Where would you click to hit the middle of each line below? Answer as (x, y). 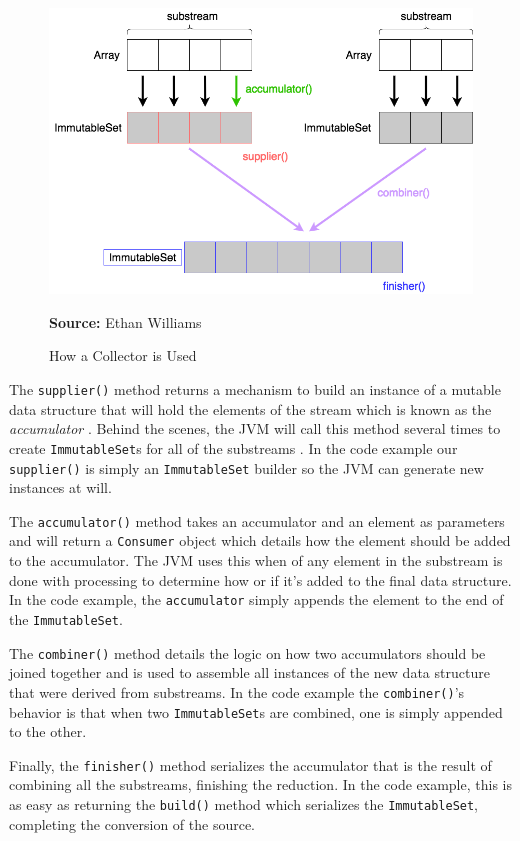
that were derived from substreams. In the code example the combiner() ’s (237, 691)
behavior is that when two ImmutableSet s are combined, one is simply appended (256, 711)
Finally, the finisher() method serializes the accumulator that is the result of (250, 764)
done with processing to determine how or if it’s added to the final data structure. (260, 579)
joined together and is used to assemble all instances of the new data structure (249, 672)
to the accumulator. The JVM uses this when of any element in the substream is (256, 560)
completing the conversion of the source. (132, 823)
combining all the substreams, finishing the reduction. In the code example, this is (260, 784)
